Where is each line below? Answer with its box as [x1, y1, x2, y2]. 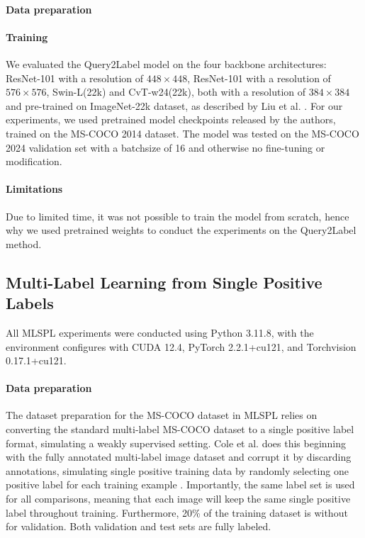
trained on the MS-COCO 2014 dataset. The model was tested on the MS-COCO [6, 125, 359, 140]
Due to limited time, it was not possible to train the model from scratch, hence [6, 208, 349, 223]
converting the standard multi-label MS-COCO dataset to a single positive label [6, 422, 354, 437]
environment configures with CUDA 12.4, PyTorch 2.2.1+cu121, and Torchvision [6, 339, 356, 354]
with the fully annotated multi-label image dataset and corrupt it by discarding [6, 449, 352, 464]
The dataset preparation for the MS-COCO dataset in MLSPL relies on [6, 408, 318, 422]
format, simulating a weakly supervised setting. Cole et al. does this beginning [6, 435, 347, 450]
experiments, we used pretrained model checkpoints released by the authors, [6, 112, 336, 127]
